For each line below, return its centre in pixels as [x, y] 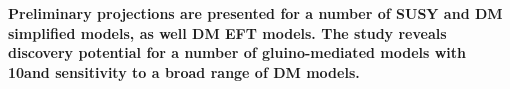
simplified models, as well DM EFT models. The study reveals [227, 32]
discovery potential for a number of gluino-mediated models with [237, 52]
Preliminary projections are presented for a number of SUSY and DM [255, 13]
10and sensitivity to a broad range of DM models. [184, 71]
